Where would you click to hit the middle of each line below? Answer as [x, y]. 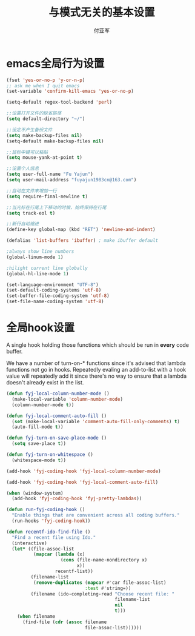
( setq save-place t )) [39, 444]
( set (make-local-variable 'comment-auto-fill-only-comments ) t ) [96, 421]
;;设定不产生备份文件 [29, 130]
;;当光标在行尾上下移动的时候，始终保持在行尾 [57, 207]
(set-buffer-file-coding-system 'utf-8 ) [58, 296]
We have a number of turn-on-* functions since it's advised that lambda [96, 363]
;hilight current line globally [47, 268]
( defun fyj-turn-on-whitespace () [50, 455]
